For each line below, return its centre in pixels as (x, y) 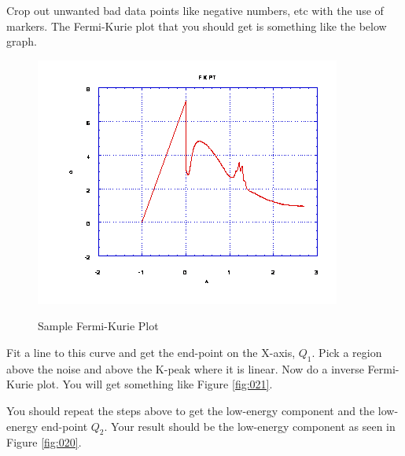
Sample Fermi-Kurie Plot (98, 326)
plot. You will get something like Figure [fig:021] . (155, 384)
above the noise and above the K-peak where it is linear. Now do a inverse (185, 368)
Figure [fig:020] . (44, 442)
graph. (22, 41)
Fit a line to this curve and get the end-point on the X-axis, (151, 352)
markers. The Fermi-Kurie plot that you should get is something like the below (197, 26)
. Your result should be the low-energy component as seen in (250, 426)
